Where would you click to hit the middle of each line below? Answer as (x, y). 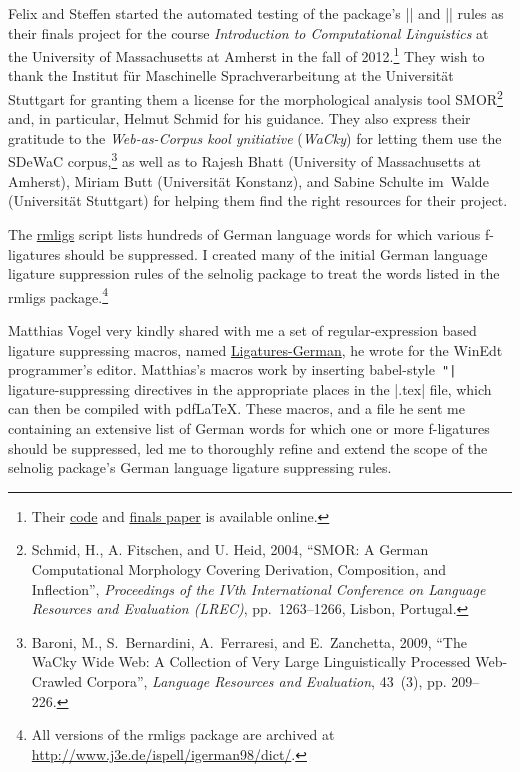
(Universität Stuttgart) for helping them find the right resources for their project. (258, 200)
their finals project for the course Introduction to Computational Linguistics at (248, 32)
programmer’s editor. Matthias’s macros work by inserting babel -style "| (232, 369)
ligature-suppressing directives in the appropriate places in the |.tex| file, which (250, 388)
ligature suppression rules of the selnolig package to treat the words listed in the (254, 273)
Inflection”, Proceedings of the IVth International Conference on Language (258, 588)
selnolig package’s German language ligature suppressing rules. (200, 467)
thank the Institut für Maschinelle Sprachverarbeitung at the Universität (231, 75)
